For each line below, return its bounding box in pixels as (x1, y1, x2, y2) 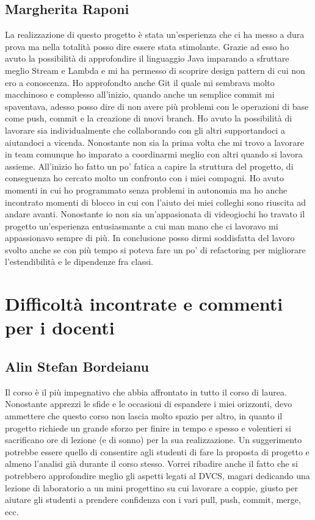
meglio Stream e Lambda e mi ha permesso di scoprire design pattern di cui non (5, 63, 305, 76)
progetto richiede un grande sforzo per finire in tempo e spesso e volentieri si (5, 421, 291, 434)
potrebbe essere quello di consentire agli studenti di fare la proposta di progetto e (5, 445, 310, 458)
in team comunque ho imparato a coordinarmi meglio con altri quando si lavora (5, 148, 303, 161)
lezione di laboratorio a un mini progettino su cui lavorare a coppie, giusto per (5, 481, 298, 494)
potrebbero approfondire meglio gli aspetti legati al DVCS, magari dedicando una (5, 469, 310, 482)
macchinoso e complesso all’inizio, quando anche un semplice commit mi (5, 88, 275, 101)
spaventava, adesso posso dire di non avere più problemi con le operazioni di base (5, 99, 309, 112)
